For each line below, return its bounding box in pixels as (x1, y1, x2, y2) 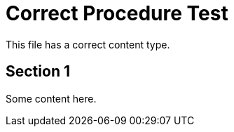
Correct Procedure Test (6, 1, 228, 25)
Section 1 (6, 62, 70, 81)
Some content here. (6, 92, 97, 105)
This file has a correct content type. (6, 38, 170, 51)
